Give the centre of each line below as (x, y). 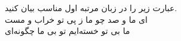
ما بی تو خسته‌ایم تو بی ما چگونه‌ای (68, 31)
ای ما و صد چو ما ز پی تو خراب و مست (76, 19)
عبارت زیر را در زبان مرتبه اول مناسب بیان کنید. (91, 8)
